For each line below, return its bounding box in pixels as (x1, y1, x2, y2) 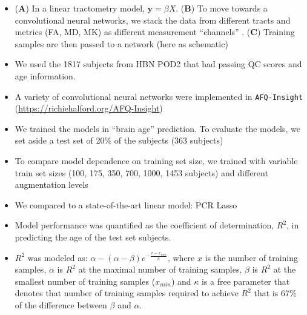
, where (167, 251, 195, 264)
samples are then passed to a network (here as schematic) (15, 37, 228, 50)
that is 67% (254, 287, 297, 299)
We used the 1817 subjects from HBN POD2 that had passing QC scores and (15, 58, 302, 70)
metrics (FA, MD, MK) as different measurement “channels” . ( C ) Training (15, 25, 295, 38)
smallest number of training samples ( (15, 274, 156, 287)
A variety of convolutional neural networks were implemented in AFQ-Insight (15, 90, 303, 102)
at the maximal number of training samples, (78, 263, 242, 276)
